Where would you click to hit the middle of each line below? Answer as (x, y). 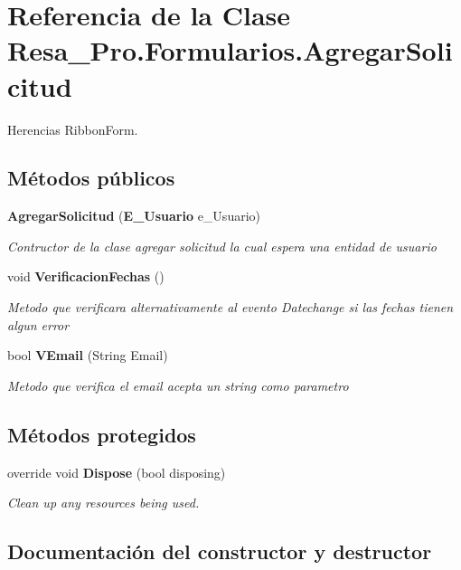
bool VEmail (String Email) (88, 355)
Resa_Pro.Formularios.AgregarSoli (230, 50)
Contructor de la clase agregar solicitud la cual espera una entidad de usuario (222, 246)
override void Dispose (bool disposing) (117, 472)
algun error (38, 324)
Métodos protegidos (102, 434)
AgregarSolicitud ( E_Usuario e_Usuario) (134, 216)
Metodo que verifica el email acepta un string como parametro (178, 385)
